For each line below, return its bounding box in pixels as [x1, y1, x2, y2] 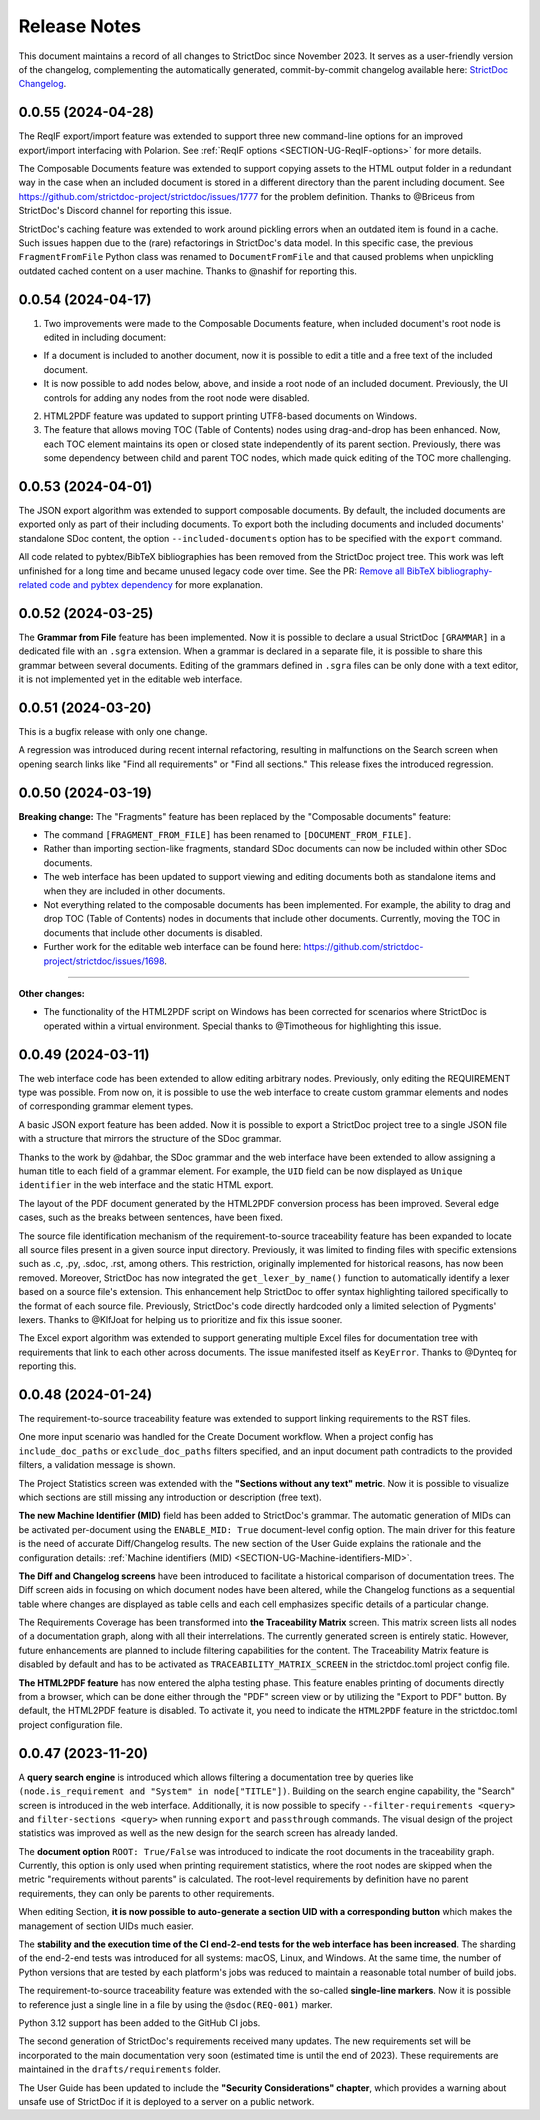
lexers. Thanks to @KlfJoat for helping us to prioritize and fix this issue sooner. [18, 1313, 343, 1325]
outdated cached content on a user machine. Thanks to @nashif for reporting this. [18, 265, 357, 277]
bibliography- [436, 565, 493, 577]
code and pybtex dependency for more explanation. [49, 579, 264, 591]
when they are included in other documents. [43, 885, 226, 897]
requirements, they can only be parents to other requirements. [18, 1887, 275, 1899]
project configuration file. [18, 1718, 124, 1730]
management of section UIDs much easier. [18, 1920, 194, 1932]
